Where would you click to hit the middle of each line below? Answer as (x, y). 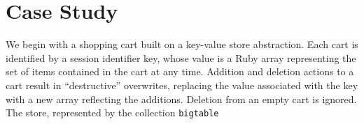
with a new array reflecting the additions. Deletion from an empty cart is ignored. (181, 99)
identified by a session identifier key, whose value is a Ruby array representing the (181, 57)
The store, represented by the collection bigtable (112, 113)
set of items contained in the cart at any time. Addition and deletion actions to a (180, 71)
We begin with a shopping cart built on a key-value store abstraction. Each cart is (182, 44)
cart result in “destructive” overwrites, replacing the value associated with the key (182, 85)
